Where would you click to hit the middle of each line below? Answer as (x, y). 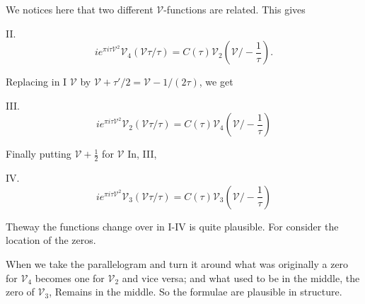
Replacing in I (36, 82)
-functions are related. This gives (234, 9)
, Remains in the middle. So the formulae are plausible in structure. (196, 292)
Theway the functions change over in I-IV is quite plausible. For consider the (172, 226)
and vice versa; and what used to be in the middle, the (241, 277)
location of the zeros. (51, 240)
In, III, (142, 154)
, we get (216, 82)
